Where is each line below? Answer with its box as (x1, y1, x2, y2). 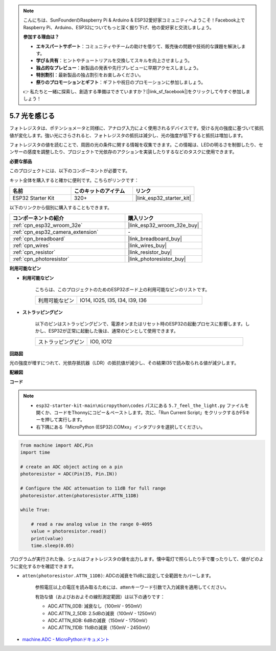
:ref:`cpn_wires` (12, 242, 51, 249)
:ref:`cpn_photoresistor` (12, 255, 70, 262)
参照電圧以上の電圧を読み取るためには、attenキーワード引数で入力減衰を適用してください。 (35, 584, 229, 591)
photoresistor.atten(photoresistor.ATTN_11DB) (20, 493, 139, 498)
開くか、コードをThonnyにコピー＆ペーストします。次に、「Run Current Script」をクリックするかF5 (36, 410, 246, 416)
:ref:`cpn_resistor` (12, 249, 56, 256)
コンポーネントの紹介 (12, 215, 64, 222)
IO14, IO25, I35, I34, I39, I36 (80, 296, 147, 303)
